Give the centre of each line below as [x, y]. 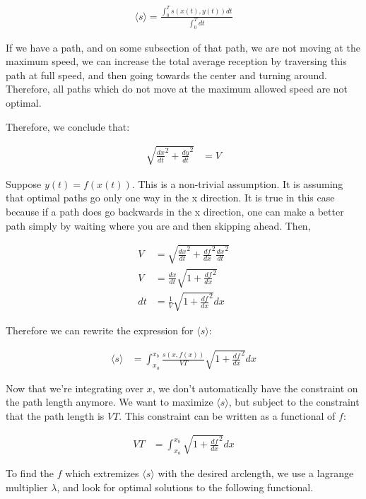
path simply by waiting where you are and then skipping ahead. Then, [158, 225]
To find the [30, 473]
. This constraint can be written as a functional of [227, 415]
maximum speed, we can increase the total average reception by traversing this [176, 61]
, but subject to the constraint [294, 402]
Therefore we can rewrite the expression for [100, 330]
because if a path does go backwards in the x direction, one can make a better [175, 212]
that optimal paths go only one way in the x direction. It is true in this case [170, 198]
